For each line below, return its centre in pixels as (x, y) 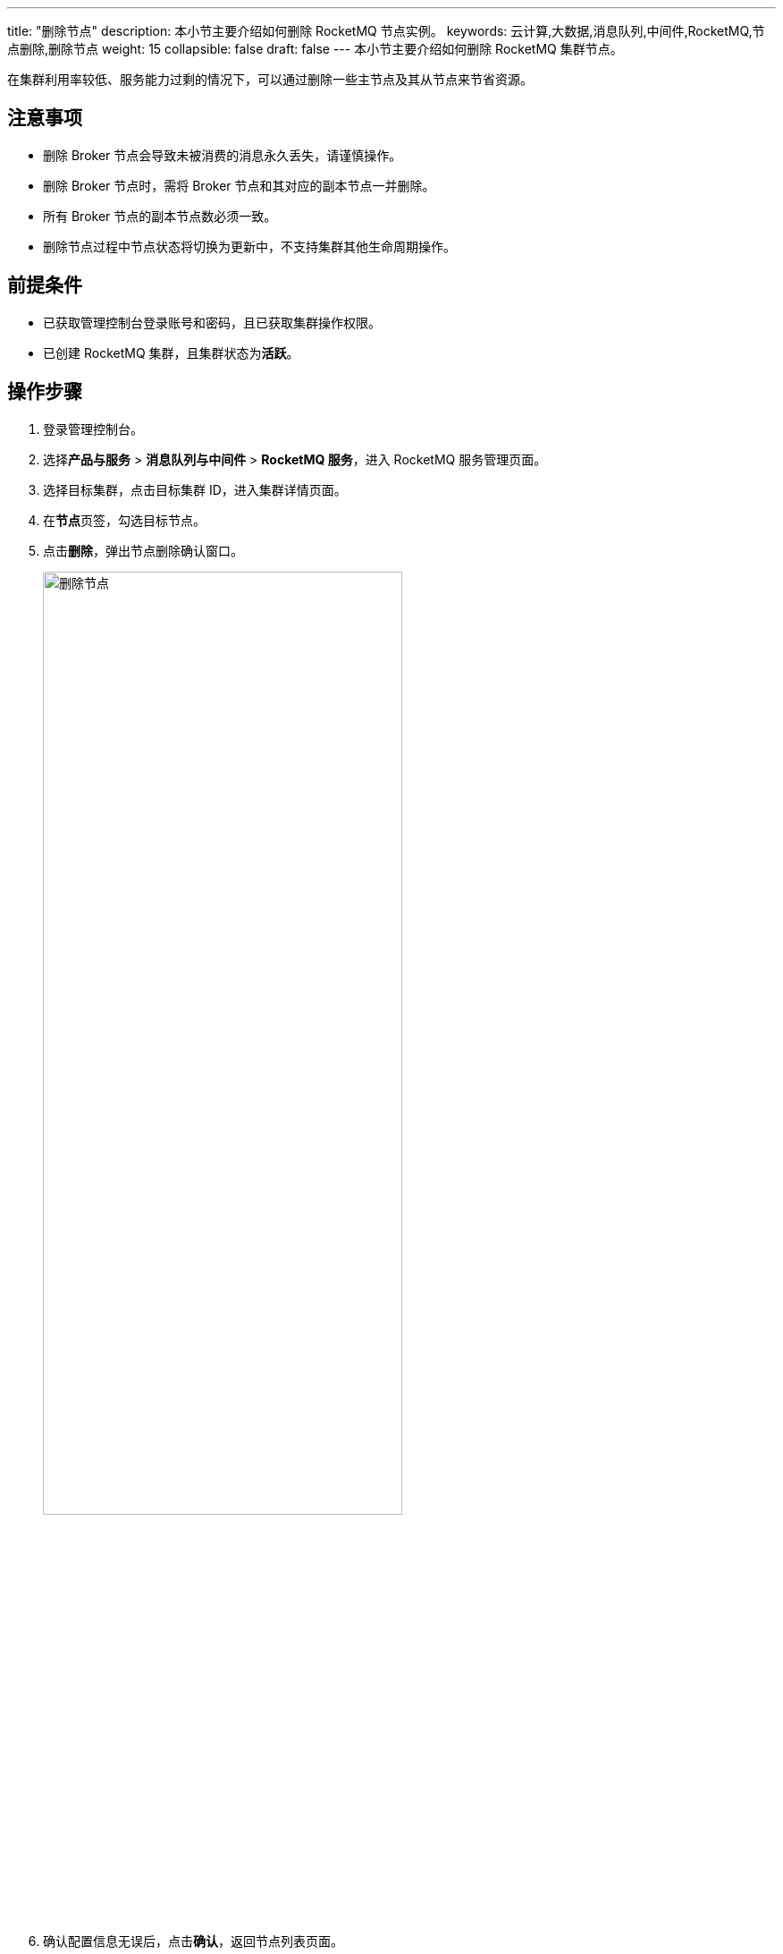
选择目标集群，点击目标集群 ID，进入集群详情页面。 (195, 489)
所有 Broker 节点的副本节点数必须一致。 (160, 216)
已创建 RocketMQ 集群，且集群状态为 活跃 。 (171, 353)
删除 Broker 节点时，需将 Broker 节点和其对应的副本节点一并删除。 (239, 185)
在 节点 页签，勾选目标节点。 (124, 520)
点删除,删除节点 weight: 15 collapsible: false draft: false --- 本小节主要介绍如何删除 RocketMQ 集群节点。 (315, 49)
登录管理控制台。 (93, 429)
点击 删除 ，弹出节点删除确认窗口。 (143, 550)
